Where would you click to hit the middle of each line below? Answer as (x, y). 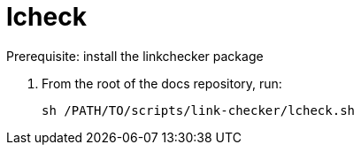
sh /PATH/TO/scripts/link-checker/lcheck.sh (199, 110)
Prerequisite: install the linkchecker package (135, 56)
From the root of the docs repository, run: (162, 83)
